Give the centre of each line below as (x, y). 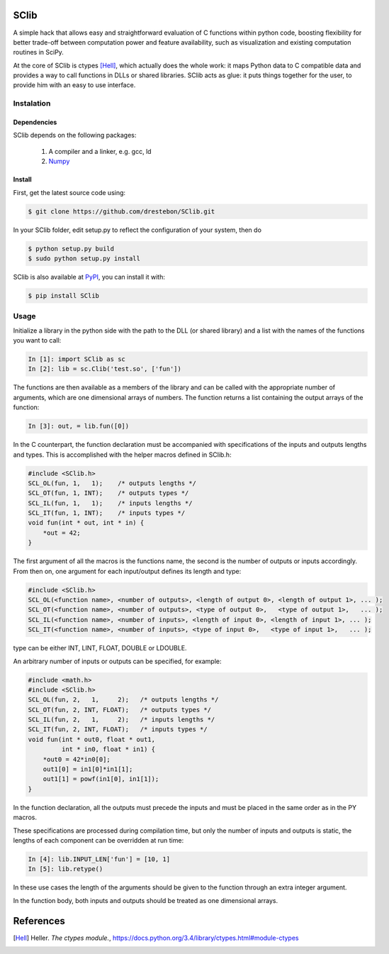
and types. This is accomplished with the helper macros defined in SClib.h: (122, 455)
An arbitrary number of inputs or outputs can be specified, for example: (118, 661)
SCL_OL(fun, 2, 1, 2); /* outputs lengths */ (123, 700)
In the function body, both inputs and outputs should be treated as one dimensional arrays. (146, 900)
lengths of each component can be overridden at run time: (98, 840)
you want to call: (37, 340)
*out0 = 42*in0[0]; (77, 759)
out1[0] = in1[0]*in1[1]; (88, 769)
